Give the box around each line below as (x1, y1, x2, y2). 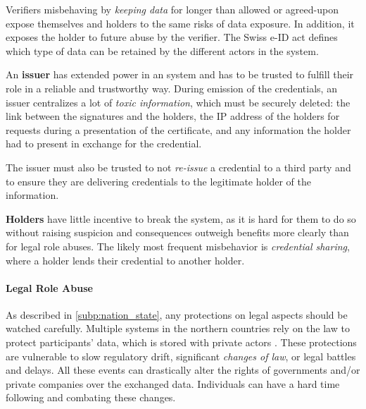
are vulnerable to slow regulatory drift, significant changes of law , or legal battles (6, 348, 356, 363)
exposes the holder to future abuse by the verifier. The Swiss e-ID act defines (6, 30, 338, 44)
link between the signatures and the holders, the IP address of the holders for (6, 109, 340, 123)
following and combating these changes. (6, 390, 176, 405)
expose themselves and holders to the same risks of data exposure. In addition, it (6, 16, 355, 30)
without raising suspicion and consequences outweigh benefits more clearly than (6, 225, 349, 240)
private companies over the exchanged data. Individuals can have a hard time (6, 376, 340, 391)
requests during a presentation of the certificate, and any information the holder (6, 122, 351, 137)
